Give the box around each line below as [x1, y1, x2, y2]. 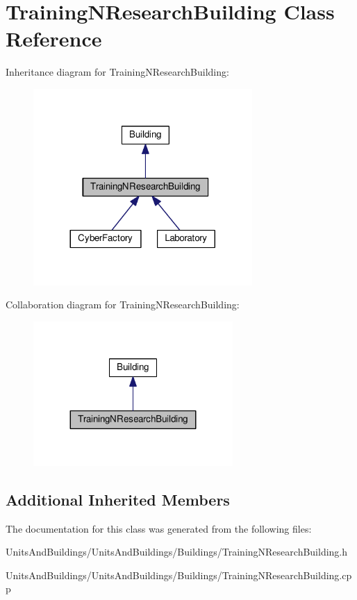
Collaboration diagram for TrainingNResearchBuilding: [6, 297, 240, 312]
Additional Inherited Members [6, 488, 230, 510]
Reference [6, 24, 102, 53]
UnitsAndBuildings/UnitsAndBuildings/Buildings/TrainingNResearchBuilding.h [6, 544, 348, 559]
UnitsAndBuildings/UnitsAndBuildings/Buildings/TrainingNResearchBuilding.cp [6, 567, 352, 582]
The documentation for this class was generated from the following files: [6, 521, 312, 535]
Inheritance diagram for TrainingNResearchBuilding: [6, 65, 229, 79]
